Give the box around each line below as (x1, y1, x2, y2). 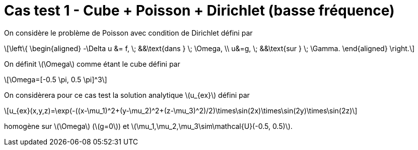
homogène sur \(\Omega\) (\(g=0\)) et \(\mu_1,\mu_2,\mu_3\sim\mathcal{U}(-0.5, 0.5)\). (4, 121, 293, 130)
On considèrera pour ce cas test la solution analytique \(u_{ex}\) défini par (4, 90, 250, 99)
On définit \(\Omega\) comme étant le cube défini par (4, 59, 180, 68)
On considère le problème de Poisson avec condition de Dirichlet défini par (4, 28, 253, 37)
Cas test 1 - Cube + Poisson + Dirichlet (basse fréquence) (4, 2, 395, 19)
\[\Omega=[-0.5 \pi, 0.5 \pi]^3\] (4, 75, 107, 84)
